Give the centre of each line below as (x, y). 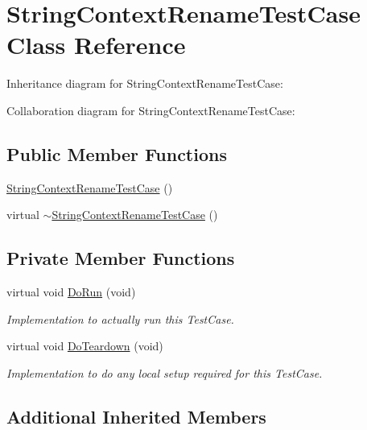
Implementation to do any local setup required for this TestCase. (165, 372)
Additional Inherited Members (136, 416)
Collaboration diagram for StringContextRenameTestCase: (151, 110)
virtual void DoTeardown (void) (85, 346)
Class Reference (96, 45)
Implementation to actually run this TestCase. (120, 318)
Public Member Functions (117, 153)
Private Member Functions (121, 258)
